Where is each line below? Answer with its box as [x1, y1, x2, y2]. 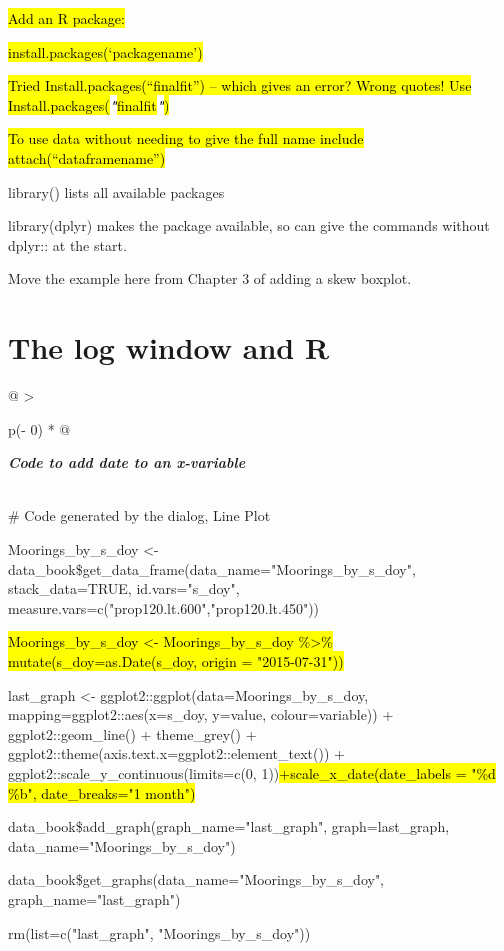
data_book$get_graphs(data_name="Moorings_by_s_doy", [8, 869, 385, 890]
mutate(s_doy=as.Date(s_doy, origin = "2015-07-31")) [8, 651, 344, 671]
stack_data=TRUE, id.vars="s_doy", [8, 578, 240, 599]
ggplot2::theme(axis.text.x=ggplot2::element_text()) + [8, 743, 345, 764]
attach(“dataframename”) [8, 147, 166, 168]
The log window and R [8, 327, 330, 368]
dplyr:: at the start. [8, 234, 127, 255]
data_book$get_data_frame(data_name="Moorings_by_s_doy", [8, 558, 416, 579]
